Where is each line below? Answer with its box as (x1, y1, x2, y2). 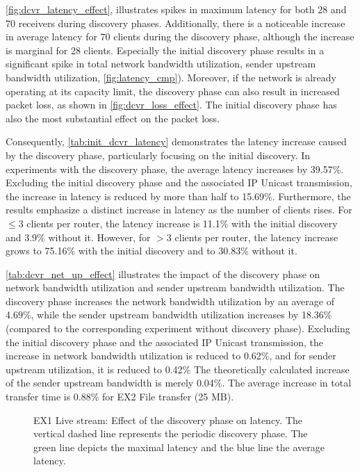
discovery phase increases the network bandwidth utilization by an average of (6, 293, 334, 308)
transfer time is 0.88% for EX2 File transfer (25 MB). (6, 389, 234, 404)
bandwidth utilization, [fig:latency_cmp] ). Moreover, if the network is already (6, 70, 336, 84)
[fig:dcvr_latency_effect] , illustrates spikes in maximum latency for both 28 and (6, 2, 347, 16)
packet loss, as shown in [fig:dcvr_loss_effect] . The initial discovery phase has (6, 97, 337, 112)
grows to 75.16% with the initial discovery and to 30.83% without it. (6, 243, 297, 258)
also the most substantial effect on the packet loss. (6, 111, 220, 125)
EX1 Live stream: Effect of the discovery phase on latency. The (33, 412, 303, 427)
